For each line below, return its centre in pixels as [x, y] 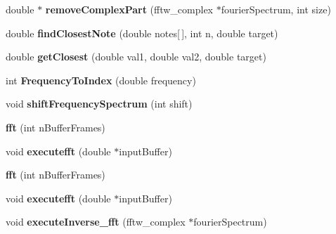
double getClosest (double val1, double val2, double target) [136, 57]
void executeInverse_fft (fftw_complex [96, 222]
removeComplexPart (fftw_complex [129, 9]
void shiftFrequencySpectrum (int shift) [99, 104]
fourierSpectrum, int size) [276, 9]
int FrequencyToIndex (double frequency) [101, 80]
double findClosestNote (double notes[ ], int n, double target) [142, 33]
